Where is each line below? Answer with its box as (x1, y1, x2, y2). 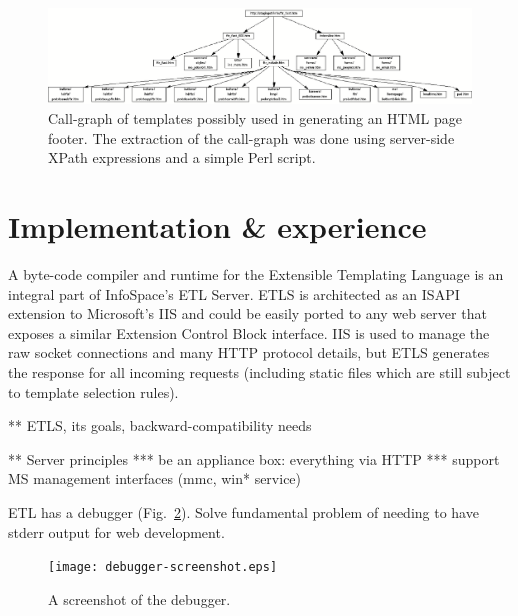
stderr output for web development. (8, 521, 225, 542)
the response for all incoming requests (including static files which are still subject (8, 361, 511, 382)
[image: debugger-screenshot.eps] (48, 560, 278, 575)
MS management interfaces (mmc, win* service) (8, 468, 302, 489)
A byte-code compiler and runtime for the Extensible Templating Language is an (8, 263, 504, 284)
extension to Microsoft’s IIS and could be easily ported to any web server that (8, 303, 487, 324)
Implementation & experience (8, 206, 427, 247)
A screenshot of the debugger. (48, 588, 231, 609)
